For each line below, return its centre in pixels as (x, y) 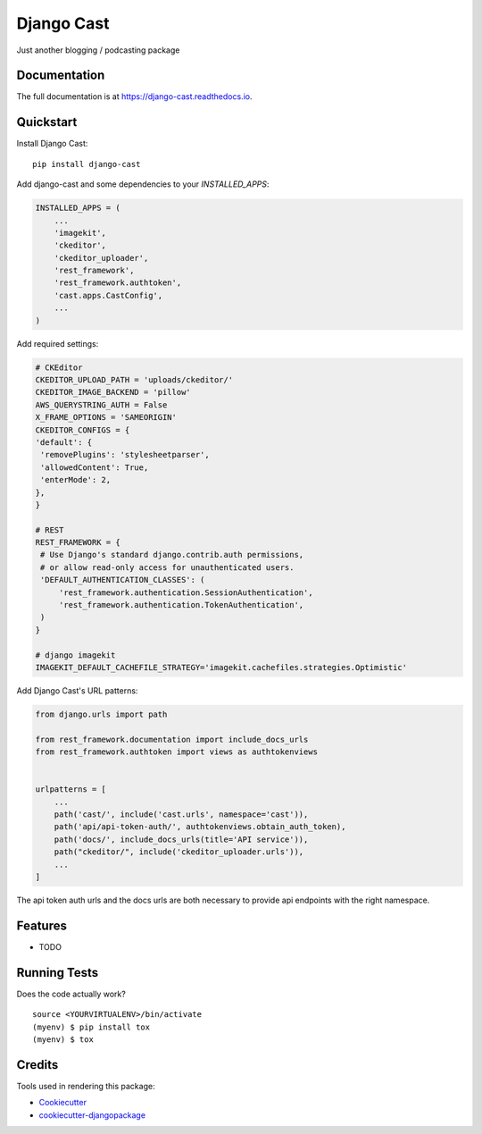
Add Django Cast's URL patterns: (77, 690)
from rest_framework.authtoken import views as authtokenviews (177, 752)
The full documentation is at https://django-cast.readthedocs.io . (134, 97)
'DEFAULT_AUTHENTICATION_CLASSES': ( (123, 580)
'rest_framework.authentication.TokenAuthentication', (181, 605)
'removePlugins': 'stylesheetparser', (125, 455)
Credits (37, 1065)
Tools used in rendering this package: (86, 1086)
